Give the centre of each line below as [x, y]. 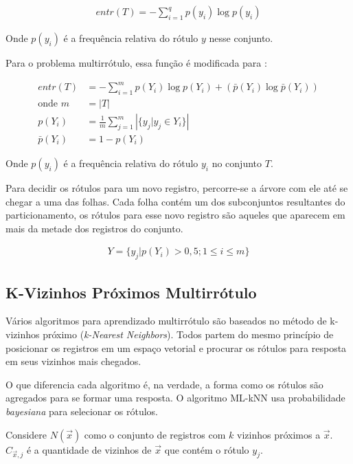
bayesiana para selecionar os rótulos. [82, 411]
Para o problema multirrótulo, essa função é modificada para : [136, 63]
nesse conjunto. [241, 38]
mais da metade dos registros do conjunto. [94, 228]
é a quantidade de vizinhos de [89, 449]
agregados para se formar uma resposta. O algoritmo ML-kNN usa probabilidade [175, 398]
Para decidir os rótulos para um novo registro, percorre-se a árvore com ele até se [177, 188]
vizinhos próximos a [278, 434]
